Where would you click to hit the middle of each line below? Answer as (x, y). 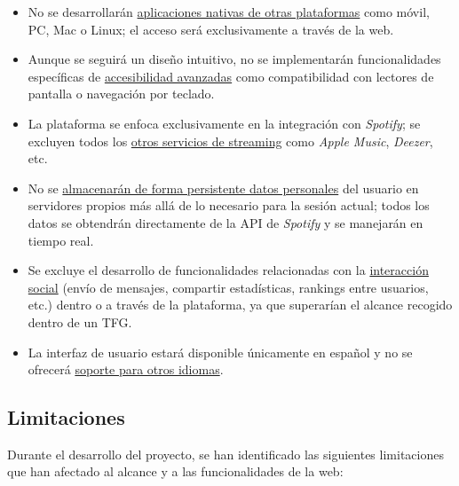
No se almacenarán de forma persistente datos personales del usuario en (223, 188)
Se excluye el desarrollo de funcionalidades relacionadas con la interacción (228, 270)
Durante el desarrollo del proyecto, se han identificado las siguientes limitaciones (226, 454)
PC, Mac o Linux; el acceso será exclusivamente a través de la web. (211, 29)
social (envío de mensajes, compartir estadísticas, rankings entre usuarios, (228, 287)
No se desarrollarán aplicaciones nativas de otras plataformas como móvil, (229, 12)
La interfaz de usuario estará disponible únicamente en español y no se (220, 352)
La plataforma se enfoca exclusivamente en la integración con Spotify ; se (224, 123)
